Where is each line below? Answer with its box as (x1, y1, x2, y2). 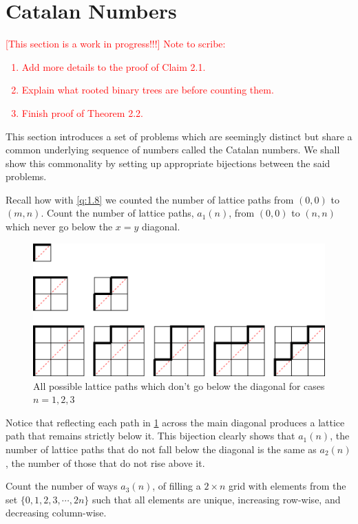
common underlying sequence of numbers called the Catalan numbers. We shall (6, 142, 340, 157)
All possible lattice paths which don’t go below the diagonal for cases (33, 378, 325, 393)
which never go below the (6, 219, 113, 234)
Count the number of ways (6, 479, 118, 493)
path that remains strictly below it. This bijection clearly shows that (6, 428, 295, 443)
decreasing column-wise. (6, 505, 107, 520)
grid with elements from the (229, 479, 346, 493)
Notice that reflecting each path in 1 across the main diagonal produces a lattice (6, 415, 345, 429)
